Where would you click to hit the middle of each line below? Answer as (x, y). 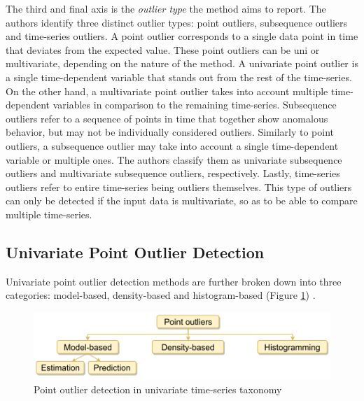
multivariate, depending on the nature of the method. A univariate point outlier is (182, 63)
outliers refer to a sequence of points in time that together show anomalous (167, 118)
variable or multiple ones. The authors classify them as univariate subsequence (174, 159)
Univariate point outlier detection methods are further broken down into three (174, 281)
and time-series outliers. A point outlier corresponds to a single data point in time (182, 36)
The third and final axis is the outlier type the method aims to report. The (166, 8)
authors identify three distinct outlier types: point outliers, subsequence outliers (177, 22)
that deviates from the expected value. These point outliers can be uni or (163, 49)
